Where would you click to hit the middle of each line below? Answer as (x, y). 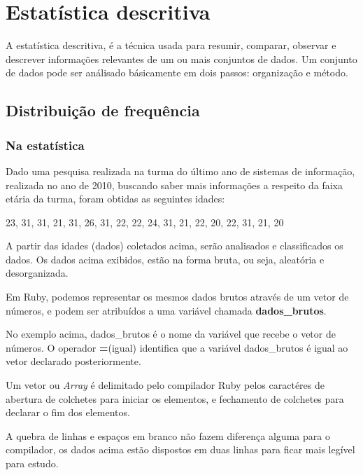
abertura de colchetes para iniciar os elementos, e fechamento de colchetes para (175, 398)
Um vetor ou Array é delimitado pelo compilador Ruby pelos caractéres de (165, 385)
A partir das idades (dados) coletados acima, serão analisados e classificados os (175, 246)
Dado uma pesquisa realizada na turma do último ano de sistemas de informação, (180, 171)
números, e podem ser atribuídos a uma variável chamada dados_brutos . (166, 310)
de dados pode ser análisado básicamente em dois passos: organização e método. (177, 73)
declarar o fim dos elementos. (68, 412)
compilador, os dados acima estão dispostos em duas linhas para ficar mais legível (180, 449)
